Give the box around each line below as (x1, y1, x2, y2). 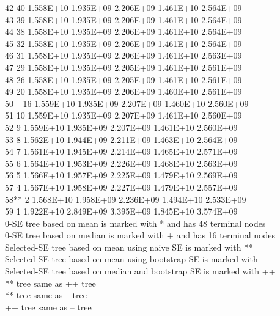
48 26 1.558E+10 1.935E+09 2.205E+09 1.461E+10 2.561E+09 (5, 73, 242, 86)
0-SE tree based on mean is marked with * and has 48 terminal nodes (5, 216, 266, 229)
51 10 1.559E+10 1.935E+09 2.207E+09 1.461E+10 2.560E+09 (5, 109, 242, 122)
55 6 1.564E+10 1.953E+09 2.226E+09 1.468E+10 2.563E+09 (5, 156, 238, 169)
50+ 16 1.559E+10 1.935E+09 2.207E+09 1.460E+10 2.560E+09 (5, 97, 249, 109)
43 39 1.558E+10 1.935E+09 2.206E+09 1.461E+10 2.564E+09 (5, 13, 242, 26)
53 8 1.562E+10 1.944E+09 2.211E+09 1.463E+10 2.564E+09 (5, 133, 238, 145)
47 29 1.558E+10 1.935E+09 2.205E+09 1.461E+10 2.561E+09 (5, 61, 242, 73)
